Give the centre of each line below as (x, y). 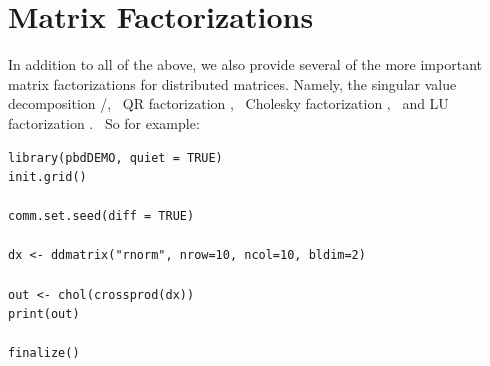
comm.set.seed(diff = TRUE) (101, 216)
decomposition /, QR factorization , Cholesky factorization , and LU (228, 103)
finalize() (44, 353)
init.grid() (47, 177)
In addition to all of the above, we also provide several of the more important (245, 64)
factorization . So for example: (104, 122)
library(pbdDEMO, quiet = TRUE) (115, 157)
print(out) (44, 314)
